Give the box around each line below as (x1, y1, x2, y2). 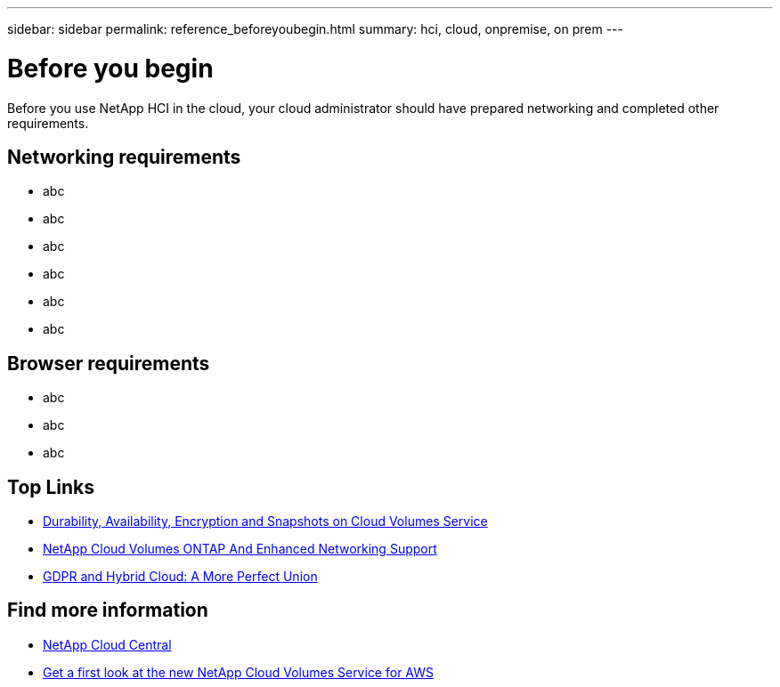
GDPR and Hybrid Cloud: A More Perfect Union (43, 569, 318, 585)
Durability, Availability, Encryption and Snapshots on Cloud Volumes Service (43, 513, 488, 529)
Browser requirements (7, 352, 210, 375)
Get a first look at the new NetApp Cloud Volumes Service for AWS (43, 664, 434, 680)
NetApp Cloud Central (43, 636, 172, 652)
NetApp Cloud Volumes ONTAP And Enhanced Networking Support (43, 541, 437, 557)
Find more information (7, 599, 208, 622)
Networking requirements (7, 145, 241, 168)
